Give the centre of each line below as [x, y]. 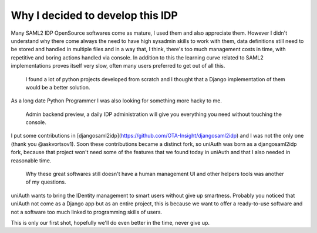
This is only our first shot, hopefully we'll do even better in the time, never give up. [110, 222]
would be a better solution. [58, 87]
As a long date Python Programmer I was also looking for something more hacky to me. [117, 101]
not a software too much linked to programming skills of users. [87, 212]
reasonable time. [31, 160]
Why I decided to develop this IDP [95, 15]
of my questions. [46, 182]
